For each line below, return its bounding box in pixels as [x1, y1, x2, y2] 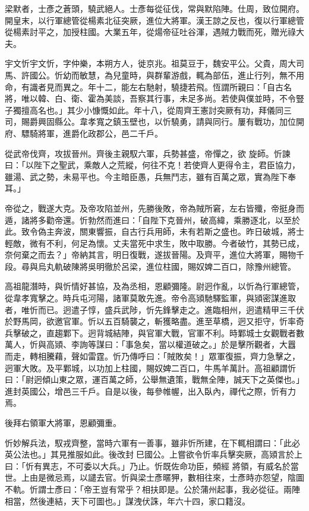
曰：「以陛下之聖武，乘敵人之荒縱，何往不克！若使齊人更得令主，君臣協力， [5, 159, 300, 171]
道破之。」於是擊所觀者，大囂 [183, 338, 296, 351]
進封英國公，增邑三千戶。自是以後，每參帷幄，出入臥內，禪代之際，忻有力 [5, 384, 296, 397]
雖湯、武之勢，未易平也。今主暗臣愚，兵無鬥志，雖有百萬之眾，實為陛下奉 [5, 170, 296, 182]
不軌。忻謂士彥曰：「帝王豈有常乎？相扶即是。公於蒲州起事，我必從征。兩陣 [5, 482, 300, 495]
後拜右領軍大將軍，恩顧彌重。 [5, 417, 121, 428]
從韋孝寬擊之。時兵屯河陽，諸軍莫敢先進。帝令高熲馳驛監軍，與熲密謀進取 [5, 292, 296, 304]
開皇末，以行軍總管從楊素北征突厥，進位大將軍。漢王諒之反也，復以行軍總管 [5, 14, 304, 26]
